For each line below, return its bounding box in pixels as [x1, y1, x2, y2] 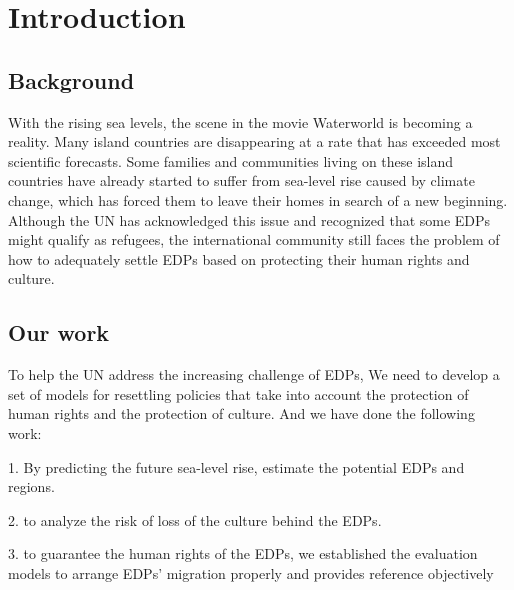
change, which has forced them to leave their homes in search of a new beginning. [8, 189, 508, 210]
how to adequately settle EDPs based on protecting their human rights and [8, 248, 470, 269]
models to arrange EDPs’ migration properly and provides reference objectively [8, 562, 494, 583]
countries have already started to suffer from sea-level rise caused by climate [8, 170, 475, 191]
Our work [8, 317, 110, 348]
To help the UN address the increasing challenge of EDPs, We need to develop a [8, 364, 500, 385]
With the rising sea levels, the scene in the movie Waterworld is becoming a [8, 111, 473, 132]
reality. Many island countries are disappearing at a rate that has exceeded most [8, 131, 501, 152]
